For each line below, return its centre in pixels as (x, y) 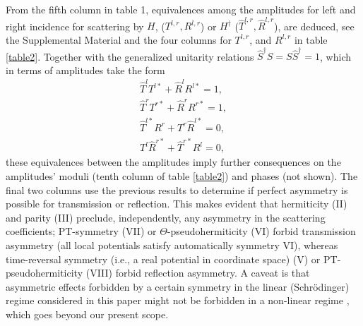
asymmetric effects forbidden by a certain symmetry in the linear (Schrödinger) (178, 286)
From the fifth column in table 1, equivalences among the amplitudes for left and (181, 9)
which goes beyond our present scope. (87, 314)
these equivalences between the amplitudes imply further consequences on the (173, 162)
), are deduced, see (314, 26)
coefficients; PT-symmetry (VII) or (81, 231)
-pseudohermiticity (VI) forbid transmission (261, 231)
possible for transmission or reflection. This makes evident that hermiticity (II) (177, 204)
